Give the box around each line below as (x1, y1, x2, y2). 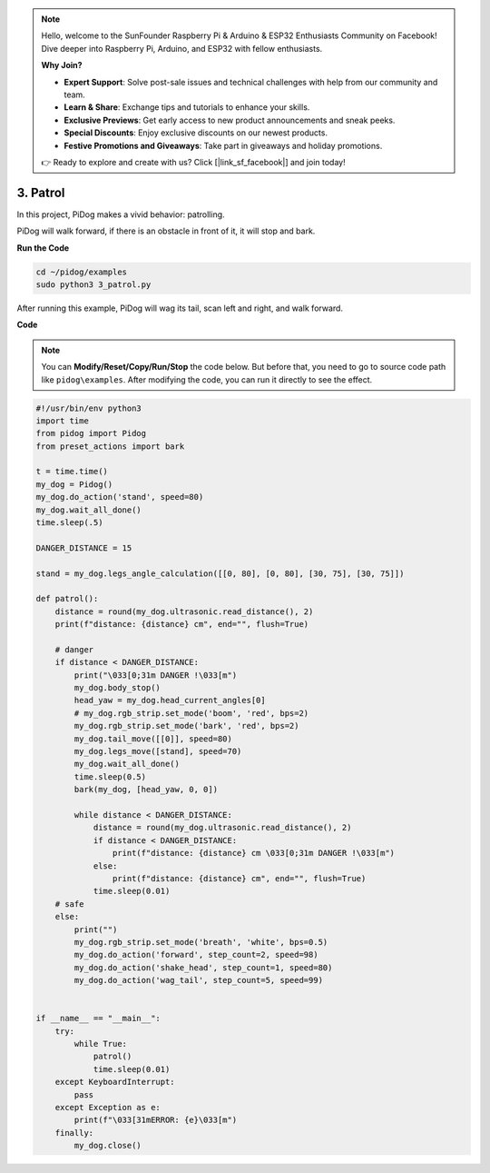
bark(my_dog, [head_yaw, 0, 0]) (73, 784, 218, 795)
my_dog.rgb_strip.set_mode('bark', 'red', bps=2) (73, 721, 299, 731)
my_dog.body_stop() (73, 682, 161, 693)
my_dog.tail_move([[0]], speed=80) (73, 733, 233, 744)
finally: (54, 1128, 94, 1138)
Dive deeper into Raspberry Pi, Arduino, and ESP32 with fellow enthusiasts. (41, 43, 323, 54)
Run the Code (16, 242, 70, 253)
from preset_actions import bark (35, 441, 185, 452)
